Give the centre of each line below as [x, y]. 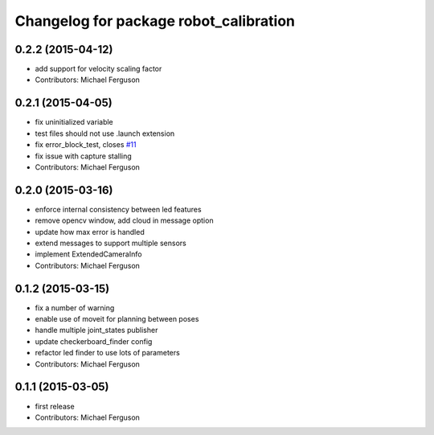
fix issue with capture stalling [83, 156]
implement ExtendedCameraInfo [88, 254]
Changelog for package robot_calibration [155, 21]
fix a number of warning [75, 308]
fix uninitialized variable [74, 122]
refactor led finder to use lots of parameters [107, 353]
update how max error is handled [90, 232]
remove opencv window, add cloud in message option [124, 220]
